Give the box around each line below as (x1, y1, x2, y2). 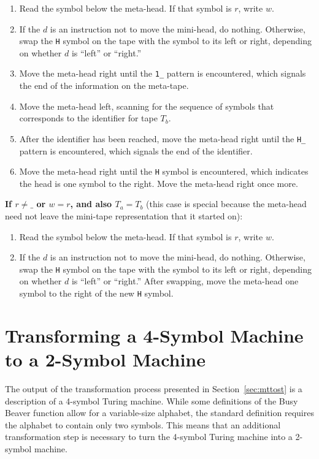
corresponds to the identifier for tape (19, 112, 158, 124)
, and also (70, 197, 112, 210)
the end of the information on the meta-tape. (19, 79, 189, 92)
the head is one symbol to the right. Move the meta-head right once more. (19, 176, 298, 189)
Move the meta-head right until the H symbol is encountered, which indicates (19, 165, 309, 178)
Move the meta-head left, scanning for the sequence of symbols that (19, 99, 274, 112)
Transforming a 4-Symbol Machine (5, 322, 304, 347)
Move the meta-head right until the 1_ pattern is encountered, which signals (19, 67, 306, 80)
